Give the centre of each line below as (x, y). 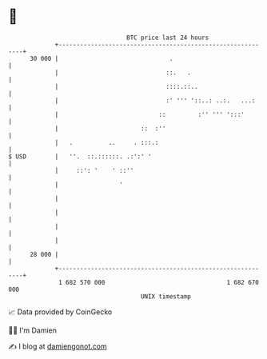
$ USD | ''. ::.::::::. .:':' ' (80, 156)
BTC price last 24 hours (168, 38)
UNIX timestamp (166, 296)
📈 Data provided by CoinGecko (60, 312)
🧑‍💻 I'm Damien (33, 330)
